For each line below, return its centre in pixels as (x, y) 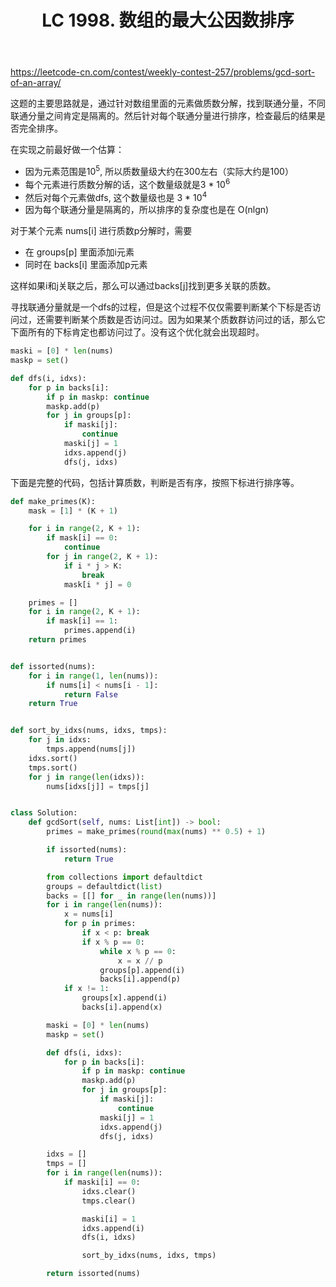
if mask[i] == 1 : (82, 621)
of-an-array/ (36, 83)
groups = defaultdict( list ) (104, 886)
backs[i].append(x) (122, 1007)
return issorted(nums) (93, 1274)
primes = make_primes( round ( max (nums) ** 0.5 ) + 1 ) (156, 832)
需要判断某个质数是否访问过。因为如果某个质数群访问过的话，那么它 (185, 320)
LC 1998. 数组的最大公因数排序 (168, 20)
